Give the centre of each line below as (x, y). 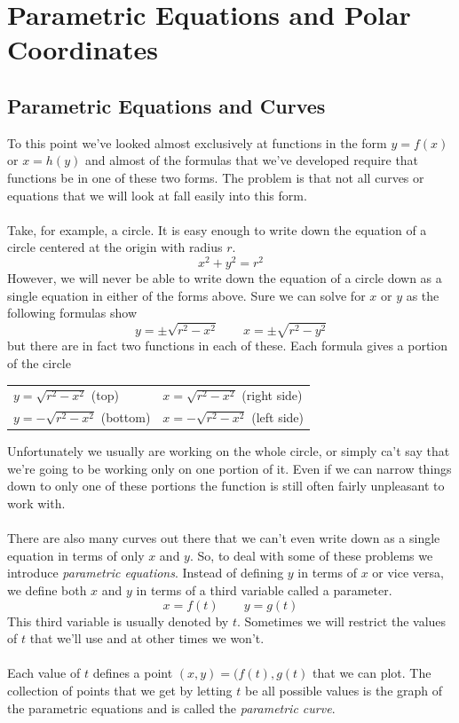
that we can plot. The (372, 673)
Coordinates (83, 49)
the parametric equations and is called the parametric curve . (171, 707)
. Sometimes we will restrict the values (341, 621)
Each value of (44, 673)
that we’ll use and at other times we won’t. (147, 638)
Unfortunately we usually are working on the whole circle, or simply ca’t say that (229, 451)
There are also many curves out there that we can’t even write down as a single (224, 538)
